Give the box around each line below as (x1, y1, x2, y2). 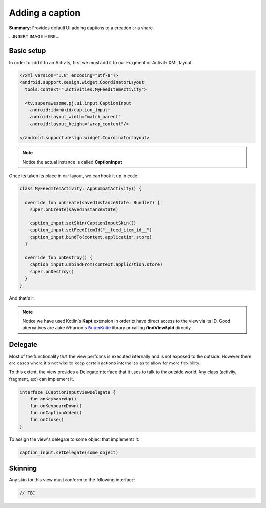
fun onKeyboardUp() (30, 396, 77, 402)
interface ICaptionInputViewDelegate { (19, 389, 116, 395)
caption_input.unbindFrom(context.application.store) (30, 262, 163, 267)
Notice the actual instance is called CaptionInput (22, 159, 122, 165)
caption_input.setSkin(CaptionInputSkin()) (30, 220, 136, 226)
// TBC (19, 490, 35, 496)
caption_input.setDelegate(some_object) (19, 449, 118, 455)
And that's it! (9, 295, 35, 301)
